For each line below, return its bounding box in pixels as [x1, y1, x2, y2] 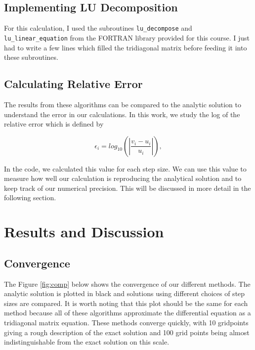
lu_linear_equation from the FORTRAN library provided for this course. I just [4, 32, 250, 43]
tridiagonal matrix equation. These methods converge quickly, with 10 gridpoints [4, 317, 249, 328]
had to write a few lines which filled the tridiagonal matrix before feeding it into [4, 42, 247, 52]
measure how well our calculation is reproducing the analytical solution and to [4, 173, 242, 183]
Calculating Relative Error [4, 76, 143, 91]
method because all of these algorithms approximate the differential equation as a [4, 307, 251, 318]
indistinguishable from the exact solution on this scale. [4, 337, 170, 347]
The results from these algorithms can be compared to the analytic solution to [4, 99, 242, 109]
